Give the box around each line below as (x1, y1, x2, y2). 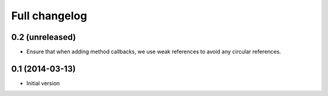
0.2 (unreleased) (11, 32, 76, 42)
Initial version (26, 79, 60, 87)
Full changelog (11, 9, 87, 22)
